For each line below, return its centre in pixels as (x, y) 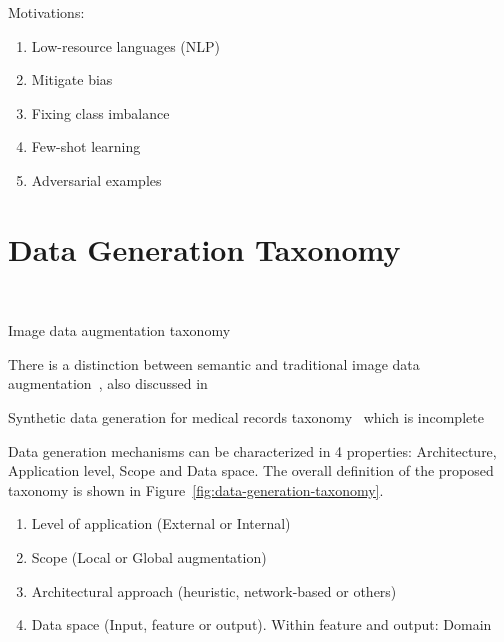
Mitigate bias (72, 79)
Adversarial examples (96, 179)
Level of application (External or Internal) (161, 523)
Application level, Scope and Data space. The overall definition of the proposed (251, 470)
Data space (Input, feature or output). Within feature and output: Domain (261, 624)
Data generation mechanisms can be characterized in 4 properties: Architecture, (252, 450)
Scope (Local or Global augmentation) (149, 557)
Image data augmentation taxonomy (119, 330)
